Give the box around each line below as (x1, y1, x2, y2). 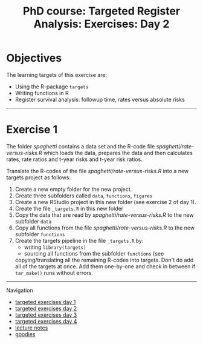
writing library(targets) (24, 243, 86, 251)
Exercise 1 (6, 123, 58, 137)
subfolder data (14, 217, 52, 225)
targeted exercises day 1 (14, 298, 76, 305)
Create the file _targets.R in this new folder (14, 205, 124, 212)
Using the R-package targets (14, 83, 89, 90)
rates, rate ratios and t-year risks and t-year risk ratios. (6, 156, 143, 163)
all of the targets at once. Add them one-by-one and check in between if (14, 262, 196, 270)
